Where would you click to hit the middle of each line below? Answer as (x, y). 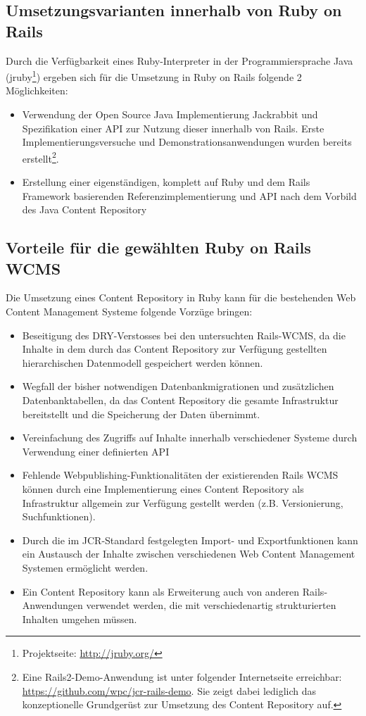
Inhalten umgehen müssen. (80, 618)
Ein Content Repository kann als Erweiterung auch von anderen (161, 591)
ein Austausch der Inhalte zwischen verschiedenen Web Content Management (189, 554)
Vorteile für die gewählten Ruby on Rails (158, 247)
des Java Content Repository (84, 209)
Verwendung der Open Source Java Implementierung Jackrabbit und (170, 114)
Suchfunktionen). (59, 516)
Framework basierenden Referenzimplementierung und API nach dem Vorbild (189, 195)
